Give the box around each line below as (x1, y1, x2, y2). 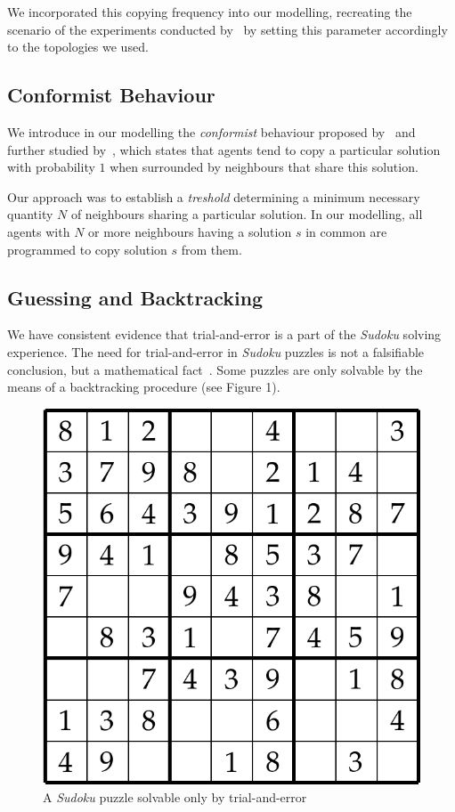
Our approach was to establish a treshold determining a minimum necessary (7, 187, 420, 206)
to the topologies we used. (7, 37, 149, 56)
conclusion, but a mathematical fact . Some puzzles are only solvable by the (7, 360, 423, 378)
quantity (7, 205, 53, 223)
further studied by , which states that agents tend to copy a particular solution (7, 140, 441, 158)
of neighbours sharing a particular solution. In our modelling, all (70, 205, 423, 223)
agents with (7, 222, 70, 240)
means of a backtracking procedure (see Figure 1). (7, 378, 280, 396)
